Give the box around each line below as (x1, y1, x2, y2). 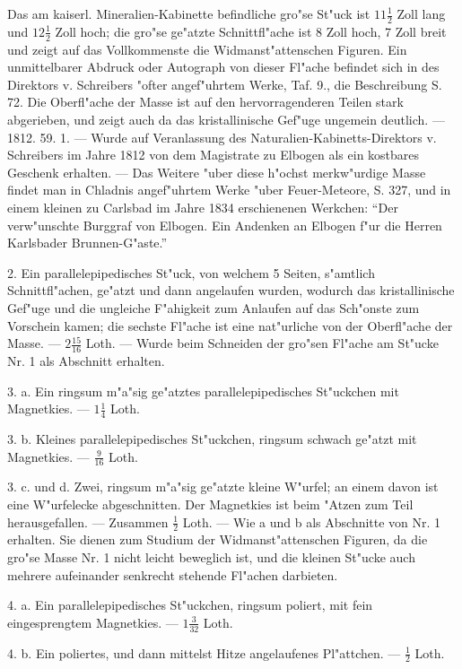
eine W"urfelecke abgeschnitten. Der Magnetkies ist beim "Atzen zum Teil (7, 495, 414, 514)
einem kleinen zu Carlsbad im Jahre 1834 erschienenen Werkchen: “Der (7, 198, 398, 216)
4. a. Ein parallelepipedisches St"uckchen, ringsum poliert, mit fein (7, 595, 373, 614)
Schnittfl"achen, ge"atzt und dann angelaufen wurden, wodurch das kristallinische (7, 281, 455, 300)
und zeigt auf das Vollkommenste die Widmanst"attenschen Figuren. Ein (7, 39, 407, 58)
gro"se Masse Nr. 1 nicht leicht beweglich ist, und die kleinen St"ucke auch (7, 548, 415, 567)
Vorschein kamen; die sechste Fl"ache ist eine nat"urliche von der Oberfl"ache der (7, 316, 453, 334)
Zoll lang (397, 4, 446, 22)
